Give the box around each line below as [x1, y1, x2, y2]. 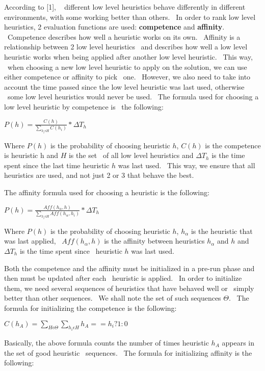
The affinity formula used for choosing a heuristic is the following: [4, 187, 209, 198]
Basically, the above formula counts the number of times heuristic [4, 337, 209, 348]
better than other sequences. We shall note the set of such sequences [4, 293, 221, 303]
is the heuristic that [191, 225, 253, 236]
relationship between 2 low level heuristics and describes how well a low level [4, 41, 248, 52]
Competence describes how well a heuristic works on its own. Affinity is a [7, 31, 241, 42]
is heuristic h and [4, 150, 58, 161]
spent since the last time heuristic [4, 160, 110, 170]
